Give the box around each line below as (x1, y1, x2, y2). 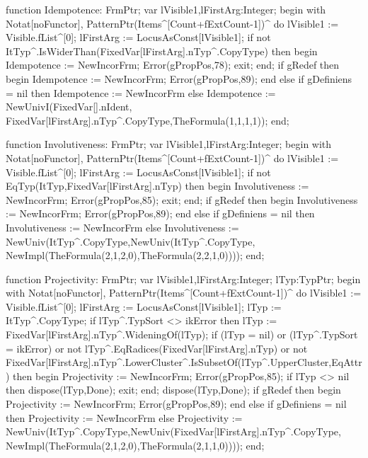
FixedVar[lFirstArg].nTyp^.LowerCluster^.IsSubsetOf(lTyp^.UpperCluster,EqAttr (6, 355, 362, 370)
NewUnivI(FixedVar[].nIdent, (6, 99, 132, 114)
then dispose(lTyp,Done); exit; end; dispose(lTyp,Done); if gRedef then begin (6, 382, 341, 397)
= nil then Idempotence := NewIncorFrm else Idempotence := (6, 85, 276, 100)
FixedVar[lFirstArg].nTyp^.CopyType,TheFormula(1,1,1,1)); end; (6, 113, 289, 127)
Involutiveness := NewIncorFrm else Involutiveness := (6, 219, 239, 234)
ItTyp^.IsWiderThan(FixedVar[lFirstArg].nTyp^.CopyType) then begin (6, 43, 318, 58)
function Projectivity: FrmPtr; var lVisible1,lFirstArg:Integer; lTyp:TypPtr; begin (6, 271, 361, 286)
